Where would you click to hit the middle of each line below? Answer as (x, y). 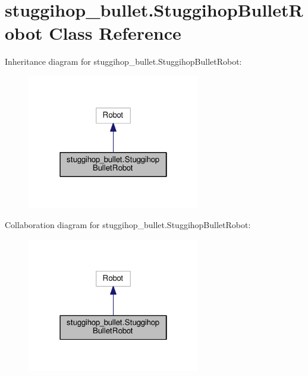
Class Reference (115, 33)
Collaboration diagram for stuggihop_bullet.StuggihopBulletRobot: (128, 225)
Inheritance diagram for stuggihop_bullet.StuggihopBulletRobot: (123, 61)
